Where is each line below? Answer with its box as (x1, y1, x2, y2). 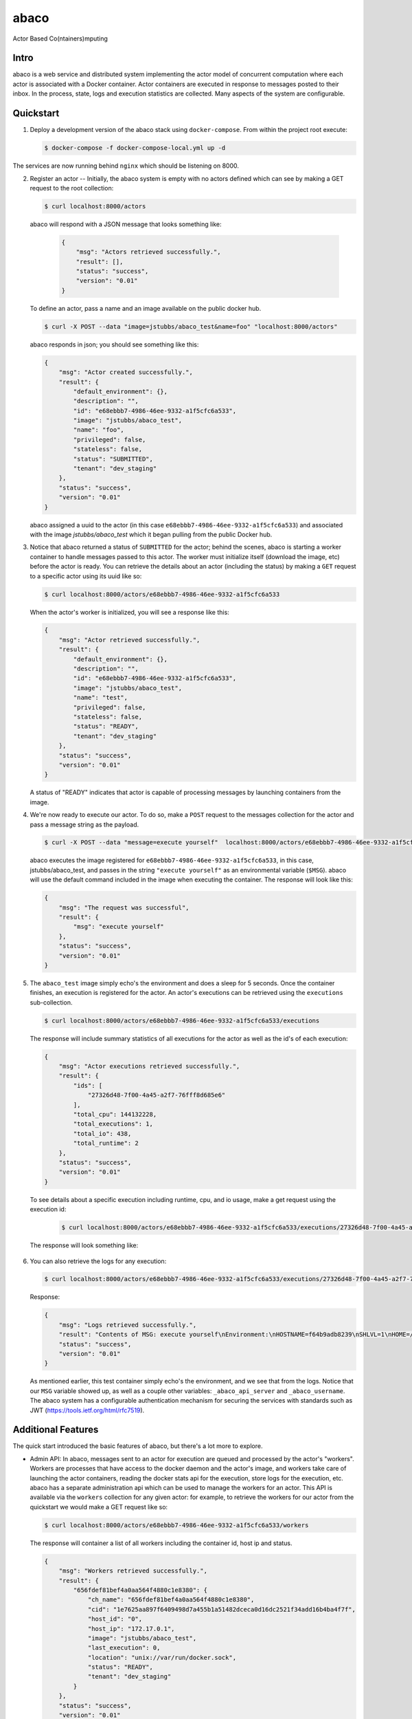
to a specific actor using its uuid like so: (30, 571, 142, 580)
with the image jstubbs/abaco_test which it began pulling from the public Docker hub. (30, 530, 273, 538)
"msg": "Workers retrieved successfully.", (58, 1567, 207, 1575)
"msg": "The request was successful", (58, 904, 190, 911)
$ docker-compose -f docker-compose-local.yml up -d (44, 144, 226, 152)
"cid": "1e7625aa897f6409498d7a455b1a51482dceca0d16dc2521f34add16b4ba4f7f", (87, 1606, 356, 1613)
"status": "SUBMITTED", (73, 455, 154, 463)
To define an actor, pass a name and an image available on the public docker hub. (30, 304, 262, 312)
